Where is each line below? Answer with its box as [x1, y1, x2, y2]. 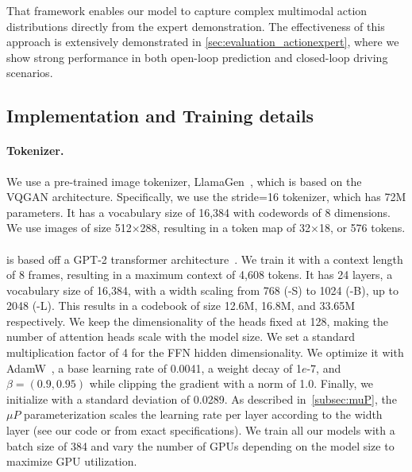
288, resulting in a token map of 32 [140, 219, 310, 236]
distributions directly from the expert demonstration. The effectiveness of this [6, 17, 385, 34]
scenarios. [6, 64, 53, 81]
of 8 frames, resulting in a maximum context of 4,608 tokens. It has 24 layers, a [6, 266, 393, 283]
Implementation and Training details [6, 103, 314, 128]
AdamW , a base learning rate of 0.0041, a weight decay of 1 [6, 359, 302, 376]
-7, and [306, 359, 341, 376]
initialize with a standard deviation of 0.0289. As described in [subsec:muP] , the [6, 390, 397, 407]
